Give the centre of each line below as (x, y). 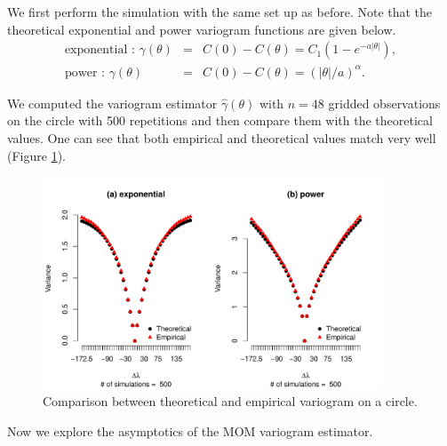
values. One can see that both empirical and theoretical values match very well (222, 137)
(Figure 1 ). (36, 155)
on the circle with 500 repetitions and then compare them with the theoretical (220, 120)
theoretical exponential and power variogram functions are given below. (202, 29)
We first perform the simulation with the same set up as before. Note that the (220, 12)
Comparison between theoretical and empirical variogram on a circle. (230, 401)
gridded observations (384, 103)
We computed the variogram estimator (112, 103)
